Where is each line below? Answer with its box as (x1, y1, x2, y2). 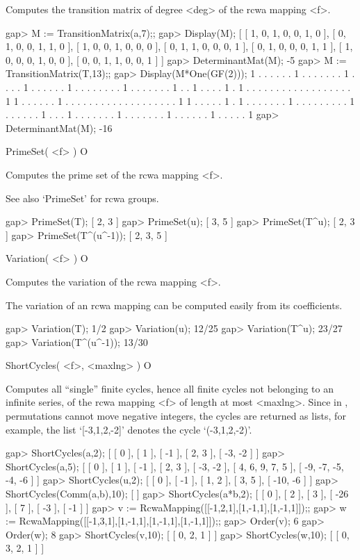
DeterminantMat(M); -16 (6, 120, 113, 135)
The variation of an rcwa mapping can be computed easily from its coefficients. (6, 297, 343, 312)
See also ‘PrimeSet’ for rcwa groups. (6, 190, 159, 205)
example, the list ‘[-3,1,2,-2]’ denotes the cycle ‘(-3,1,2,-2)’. (6, 422, 252, 436)
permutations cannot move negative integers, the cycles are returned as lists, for (6, 409, 346, 423)
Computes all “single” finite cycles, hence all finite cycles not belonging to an (6, 381, 334, 395)
